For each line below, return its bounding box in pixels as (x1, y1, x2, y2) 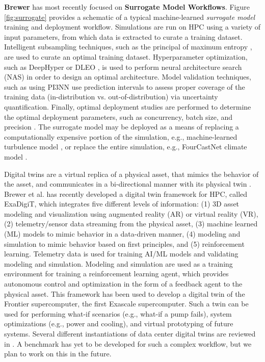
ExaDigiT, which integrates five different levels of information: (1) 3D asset (4, 198, 240, 209)
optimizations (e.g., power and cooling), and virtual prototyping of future (4, 318, 233, 329)
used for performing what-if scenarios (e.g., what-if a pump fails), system (4, 308, 232, 319)
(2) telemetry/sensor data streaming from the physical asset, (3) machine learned (4, 218, 258, 229)
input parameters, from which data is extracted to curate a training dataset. (4, 31, 243, 42)
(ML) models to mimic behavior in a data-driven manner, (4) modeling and (4, 228, 241, 239)
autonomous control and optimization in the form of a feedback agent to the (4, 278, 243, 289)
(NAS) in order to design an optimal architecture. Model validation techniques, (4, 71, 251, 82)
